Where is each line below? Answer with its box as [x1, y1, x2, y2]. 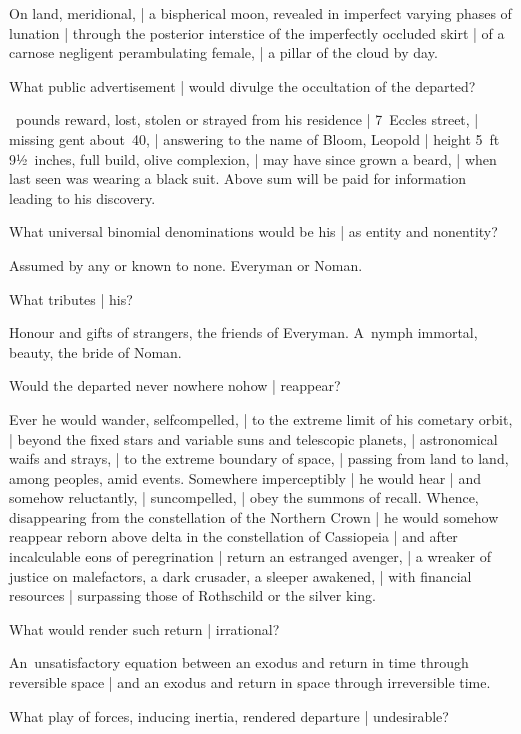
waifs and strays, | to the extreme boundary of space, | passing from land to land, [9, 448, 509, 469]
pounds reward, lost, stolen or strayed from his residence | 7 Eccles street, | [15, 109, 479, 130]
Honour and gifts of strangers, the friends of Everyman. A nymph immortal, [9, 322, 478, 343]
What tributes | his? [9, 288, 133, 309]
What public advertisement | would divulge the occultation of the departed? [9, 75, 476, 96]
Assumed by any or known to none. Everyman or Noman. [9, 254, 363, 275]
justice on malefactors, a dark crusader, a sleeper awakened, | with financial [9, 565, 472, 586]
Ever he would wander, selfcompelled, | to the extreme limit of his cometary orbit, [9, 408, 513, 429]
